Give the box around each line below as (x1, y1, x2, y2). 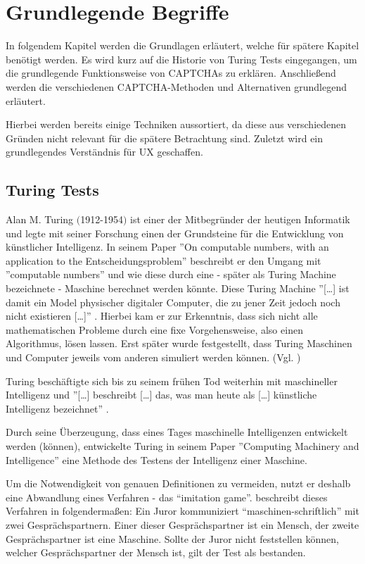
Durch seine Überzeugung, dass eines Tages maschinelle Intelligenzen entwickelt (6, 425, 348, 439)
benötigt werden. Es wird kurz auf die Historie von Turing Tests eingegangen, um (6, 51, 357, 66)
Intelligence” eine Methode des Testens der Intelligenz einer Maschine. (6, 452, 307, 467)
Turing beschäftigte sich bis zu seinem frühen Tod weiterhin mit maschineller (6, 373, 338, 388)
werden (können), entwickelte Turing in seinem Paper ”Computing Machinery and (6, 438, 359, 453)
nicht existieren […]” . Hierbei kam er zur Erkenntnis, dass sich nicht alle (6, 308, 318, 323)
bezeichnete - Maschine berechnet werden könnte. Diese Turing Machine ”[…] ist (6, 281, 350, 296)
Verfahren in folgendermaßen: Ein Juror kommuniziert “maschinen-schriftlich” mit (6, 503, 359, 518)
